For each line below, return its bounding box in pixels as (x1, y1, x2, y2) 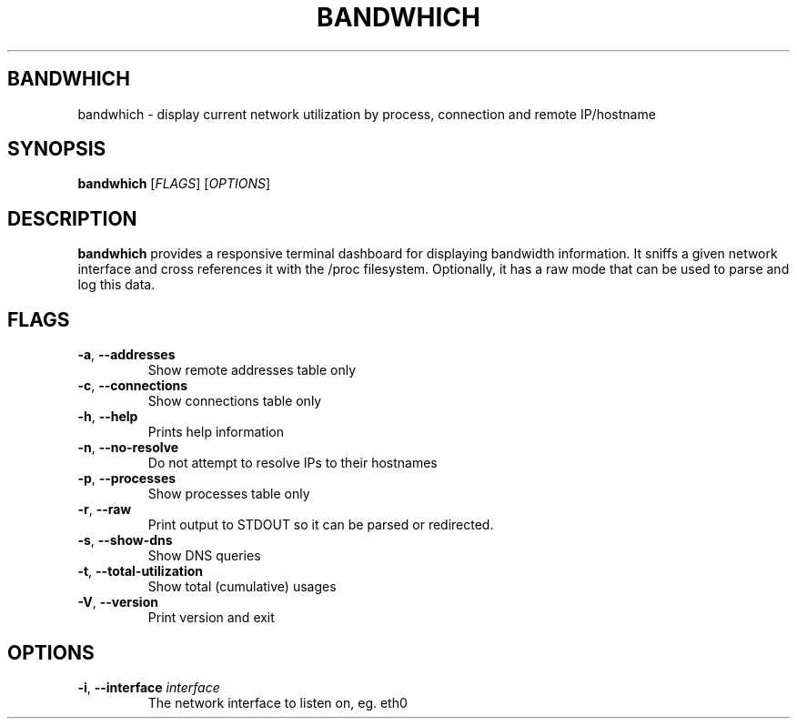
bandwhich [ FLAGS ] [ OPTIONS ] (77, 176, 271, 192)
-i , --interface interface (77, 679, 220, 695)
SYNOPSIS (7, 137, 106, 161)
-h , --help (77, 408, 138, 425)
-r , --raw (77, 501, 132, 518)
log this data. (77, 277, 156, 293)
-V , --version (77, 594, 158, 610)
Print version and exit (147, 610, 275, 626)
